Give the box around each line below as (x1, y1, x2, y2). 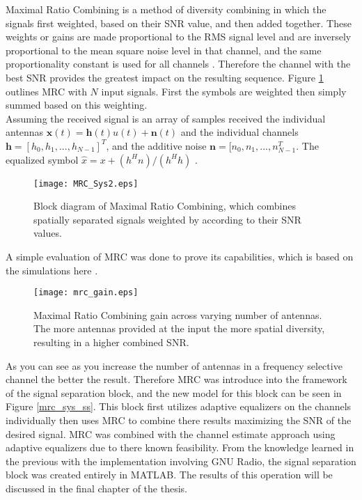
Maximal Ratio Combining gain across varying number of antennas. (33, 307, 322, 322)
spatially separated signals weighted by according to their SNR (33, 212, 301, 226)
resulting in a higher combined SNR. (33, 335, 189, 349)
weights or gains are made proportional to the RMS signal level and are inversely (6, 29, 352, 44)
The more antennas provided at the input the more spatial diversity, (33, 321, 325, 336)
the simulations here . (6, 263, 98, 277)
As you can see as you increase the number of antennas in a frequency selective (6, 358, 343, 373)
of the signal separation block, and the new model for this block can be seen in (6, 385, 342, 400)
